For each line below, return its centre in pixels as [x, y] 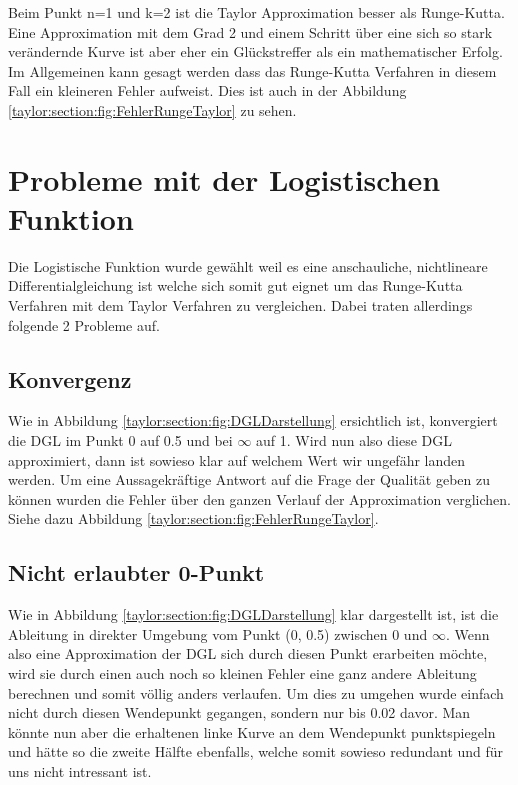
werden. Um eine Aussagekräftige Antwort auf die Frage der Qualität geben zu [249, 479]
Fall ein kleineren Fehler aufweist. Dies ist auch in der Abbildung [207, 90]
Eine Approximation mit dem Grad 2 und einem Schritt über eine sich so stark [250, 31]
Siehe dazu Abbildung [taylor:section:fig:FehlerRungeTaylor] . [193, 518]
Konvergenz [70, 378]
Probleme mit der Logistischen [224, 178]
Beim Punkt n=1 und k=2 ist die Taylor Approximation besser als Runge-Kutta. [256, 12]
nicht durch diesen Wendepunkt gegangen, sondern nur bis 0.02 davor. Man [239, 712]
